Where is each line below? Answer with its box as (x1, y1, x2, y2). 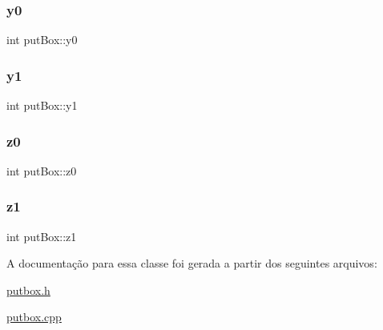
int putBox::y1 (6, 97, 78, 114)
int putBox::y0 (6, 31, 78, 48)
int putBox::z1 (6, 227, 77, 244)
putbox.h (6, 281, 50, 298)
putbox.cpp (6, 308, 62, 325)
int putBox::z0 (6, 162, 77, 179)
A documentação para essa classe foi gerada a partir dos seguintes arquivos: (6, 255, 377, 272)
